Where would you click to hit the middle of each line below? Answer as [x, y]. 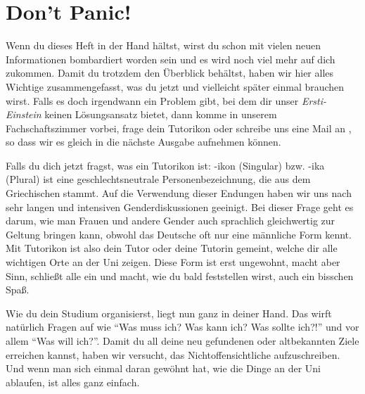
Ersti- [314, 100]
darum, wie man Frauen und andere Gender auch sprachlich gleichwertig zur [171, 221]
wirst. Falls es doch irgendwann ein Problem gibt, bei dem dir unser [152, 100]
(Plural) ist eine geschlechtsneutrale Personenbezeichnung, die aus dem [158, 179]
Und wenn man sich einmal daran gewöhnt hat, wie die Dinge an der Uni [163, 368]
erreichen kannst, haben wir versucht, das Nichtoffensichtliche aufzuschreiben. [173, 354]
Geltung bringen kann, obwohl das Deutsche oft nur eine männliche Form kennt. [179, 234]
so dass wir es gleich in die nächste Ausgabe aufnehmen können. [143, 142]
